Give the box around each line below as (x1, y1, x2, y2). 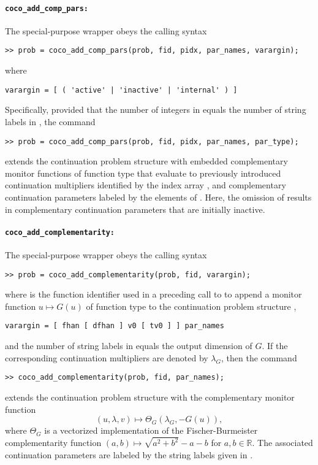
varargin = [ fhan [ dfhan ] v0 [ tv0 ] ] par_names (5, 321, 224, 331)
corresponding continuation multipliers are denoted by (5, 351, 208, 364)
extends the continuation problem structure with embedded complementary (5, 155, 288, 167)
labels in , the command (5, 115, 96, 128)
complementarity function (5, 436, 102, 449)
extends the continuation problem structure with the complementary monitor (5, 390, 295, 403)
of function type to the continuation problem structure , (86, 299, 297, 312)
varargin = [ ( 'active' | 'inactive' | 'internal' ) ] (5, 85, 238, 94)
